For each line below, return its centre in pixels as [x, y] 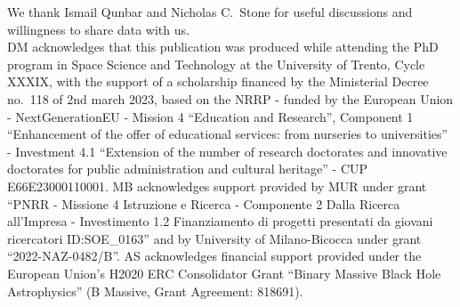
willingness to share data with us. [98, 29]
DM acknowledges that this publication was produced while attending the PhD [223, 47]
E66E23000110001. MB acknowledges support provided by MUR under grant [217, 186]
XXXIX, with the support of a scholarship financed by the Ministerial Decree [218, 81]
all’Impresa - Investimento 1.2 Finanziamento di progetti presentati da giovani [220, 221]
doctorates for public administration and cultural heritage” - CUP [188, 169]
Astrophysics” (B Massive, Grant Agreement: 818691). [155, 291]
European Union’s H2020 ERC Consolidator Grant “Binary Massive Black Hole [224, 273]
